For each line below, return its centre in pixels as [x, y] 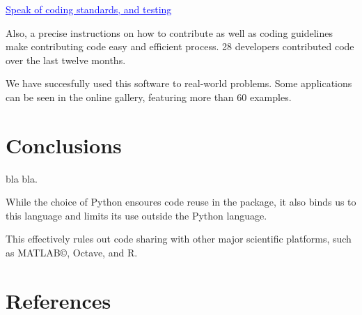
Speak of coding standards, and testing [89, 9]
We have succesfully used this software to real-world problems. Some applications [179, 83]
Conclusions [64, 145]
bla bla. [22, 178]
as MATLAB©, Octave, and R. [72, 253]
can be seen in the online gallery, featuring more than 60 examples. [149, 97]
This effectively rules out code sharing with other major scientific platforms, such [179, 239]
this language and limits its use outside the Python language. [136, 215]
